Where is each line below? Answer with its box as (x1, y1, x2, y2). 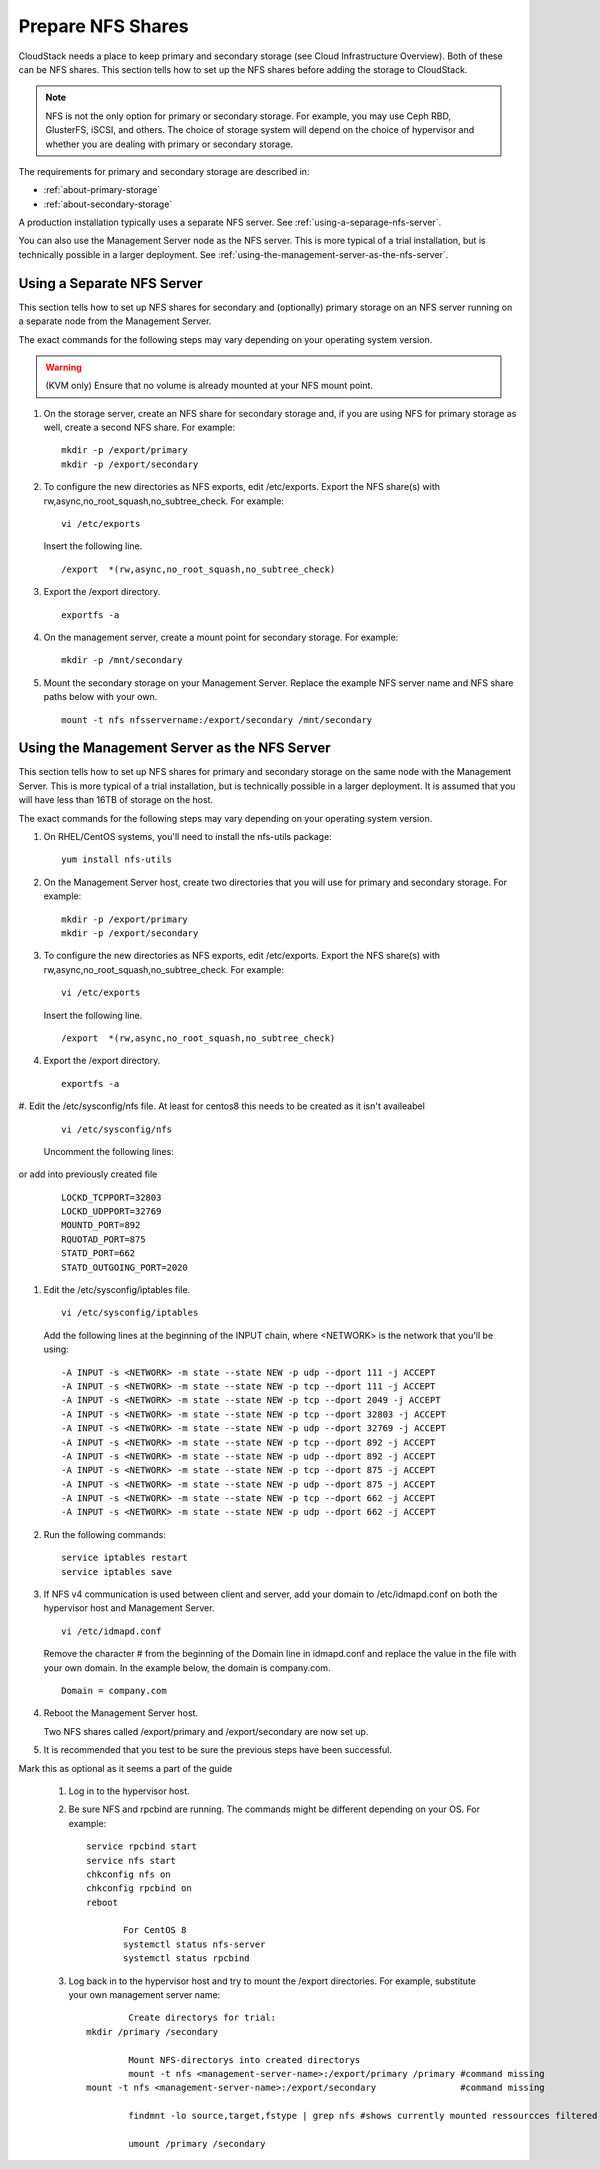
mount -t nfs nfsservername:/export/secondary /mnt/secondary (61, 714, 373, 725)
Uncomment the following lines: (43, 1145, 174, 1157)
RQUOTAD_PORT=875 (61, 1233, 146, 1245)
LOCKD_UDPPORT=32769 (61, 1206, 162, 1217)
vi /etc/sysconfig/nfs (61, 1123, 173, 1135)
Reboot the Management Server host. (43, 1707, 199, 1719)
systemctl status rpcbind (123, 1953, 250, 1964)
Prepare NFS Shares (18, 15, 189, 37)
